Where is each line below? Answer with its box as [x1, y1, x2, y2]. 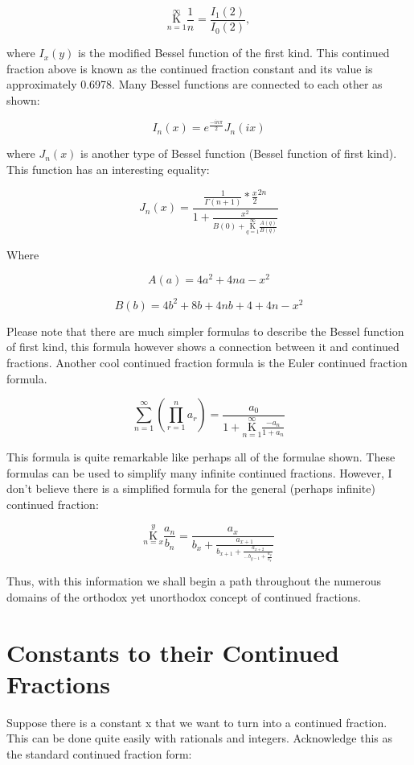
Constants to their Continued [6, 635, 339, 668]
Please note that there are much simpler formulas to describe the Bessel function [6, 322, 404, 339]
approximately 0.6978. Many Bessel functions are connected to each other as [6, 76, 383, 93]
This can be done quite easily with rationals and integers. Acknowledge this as [6, 730, 393, 746]
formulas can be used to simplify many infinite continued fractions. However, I [6, 464, 392, 481]
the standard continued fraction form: [6, 745, 192, 762]
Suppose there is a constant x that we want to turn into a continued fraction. [6, 713, 387, 730]
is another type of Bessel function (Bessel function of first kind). [80, 145, 397, 162]
